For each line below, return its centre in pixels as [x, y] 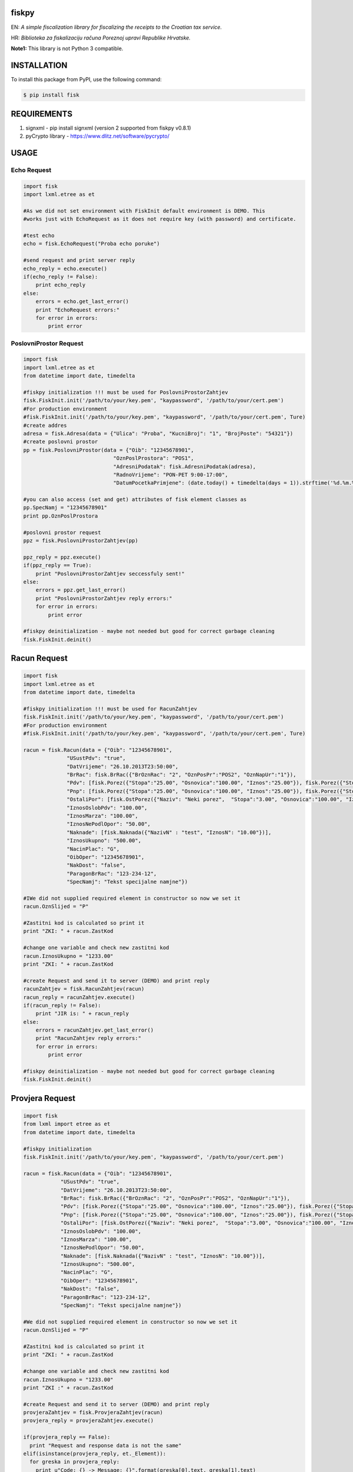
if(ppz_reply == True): [58, 566]
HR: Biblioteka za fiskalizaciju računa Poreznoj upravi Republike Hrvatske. [101, 38]
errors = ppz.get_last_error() [81, 590]
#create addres [45, 425]
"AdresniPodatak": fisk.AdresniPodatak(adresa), [184, 466]
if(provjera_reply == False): [67, 1437]
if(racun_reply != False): [62, 1005]
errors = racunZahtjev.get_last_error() [95, 1030]
